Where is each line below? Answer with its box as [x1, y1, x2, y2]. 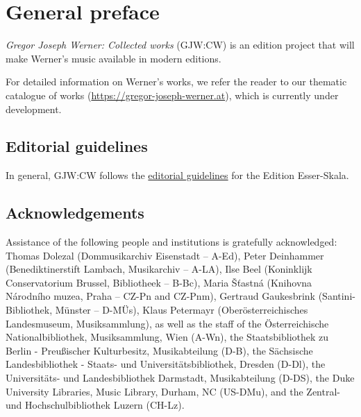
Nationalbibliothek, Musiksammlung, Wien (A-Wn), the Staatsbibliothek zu [6, 330, 329, 344]
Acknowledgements [6, 202, 144, 223]
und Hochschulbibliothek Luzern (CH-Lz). [6, 398, 185, 412]
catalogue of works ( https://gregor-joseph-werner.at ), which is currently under [6, 87, 339, 102]
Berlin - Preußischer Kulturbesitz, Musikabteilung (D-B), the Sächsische [6, 343, 313, 357]
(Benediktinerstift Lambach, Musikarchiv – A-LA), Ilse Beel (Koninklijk [6, 262, 312, 276]
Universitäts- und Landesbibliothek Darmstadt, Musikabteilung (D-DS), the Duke [6, 371, 355, 385]
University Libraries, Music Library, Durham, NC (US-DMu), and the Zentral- [6, 384, 341, 398]
